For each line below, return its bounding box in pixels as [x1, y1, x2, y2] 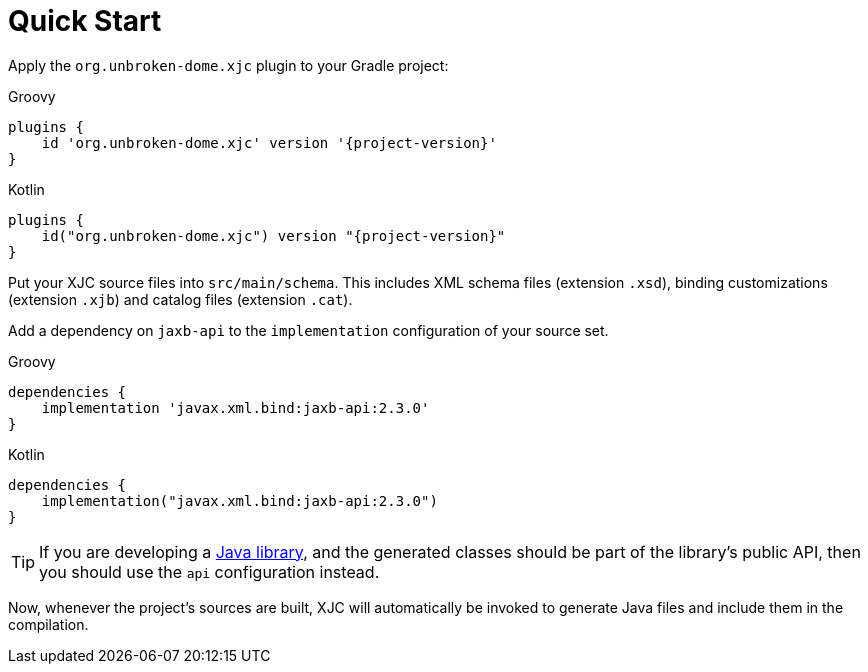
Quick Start [8, 4, 162, 38]
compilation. [8, 615, 89, 633]
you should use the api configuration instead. [39, 561, 380, 582]
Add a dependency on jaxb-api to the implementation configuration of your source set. [8, 321, 609, 339]
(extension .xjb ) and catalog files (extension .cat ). [8, 290, 353, 308]
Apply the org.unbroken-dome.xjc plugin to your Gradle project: [8, 56, 449, 74]
